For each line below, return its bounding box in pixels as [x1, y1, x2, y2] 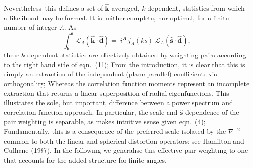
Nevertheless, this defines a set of [4, 3, 103, 13]
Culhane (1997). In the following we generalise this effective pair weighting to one [4, 145, 248, 155]
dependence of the [185, 107, 239, 117]
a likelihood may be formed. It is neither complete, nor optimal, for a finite [4, 12, 229, 22]
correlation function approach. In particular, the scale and [4, 107, 178, 117]
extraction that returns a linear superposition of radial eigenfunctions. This [4, 88, 229, 98]
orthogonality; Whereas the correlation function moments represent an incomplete [4, 78, 250, 89]
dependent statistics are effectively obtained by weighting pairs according [27, 50, 246, 60]
